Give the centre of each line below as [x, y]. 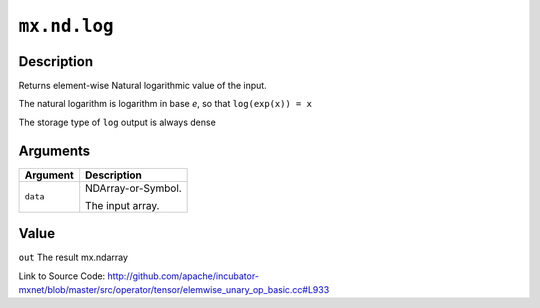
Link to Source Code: [62, 276]
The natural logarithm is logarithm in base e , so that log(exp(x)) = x [165, 104]
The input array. [122, 205]
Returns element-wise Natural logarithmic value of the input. [142, 86]
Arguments [54, 150]
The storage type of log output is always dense [117, 122]
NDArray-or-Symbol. [133, 188]
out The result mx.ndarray [73, 257]
